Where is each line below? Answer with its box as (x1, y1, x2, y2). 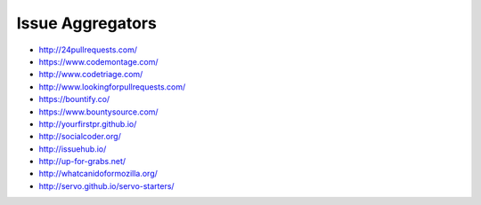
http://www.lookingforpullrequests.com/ (38, 81, 186, 92)
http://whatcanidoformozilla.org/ (38, 169, 158, 179)
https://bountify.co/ (38, 94, 110, 105)
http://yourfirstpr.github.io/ (38, 118, 137, 129)
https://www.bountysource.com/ (38, 106, 159, 117)
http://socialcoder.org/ (38, 131, 122, 142)
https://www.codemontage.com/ (38, 56, 159, 67)
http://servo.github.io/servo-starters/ (38, 180, 175, 191)
